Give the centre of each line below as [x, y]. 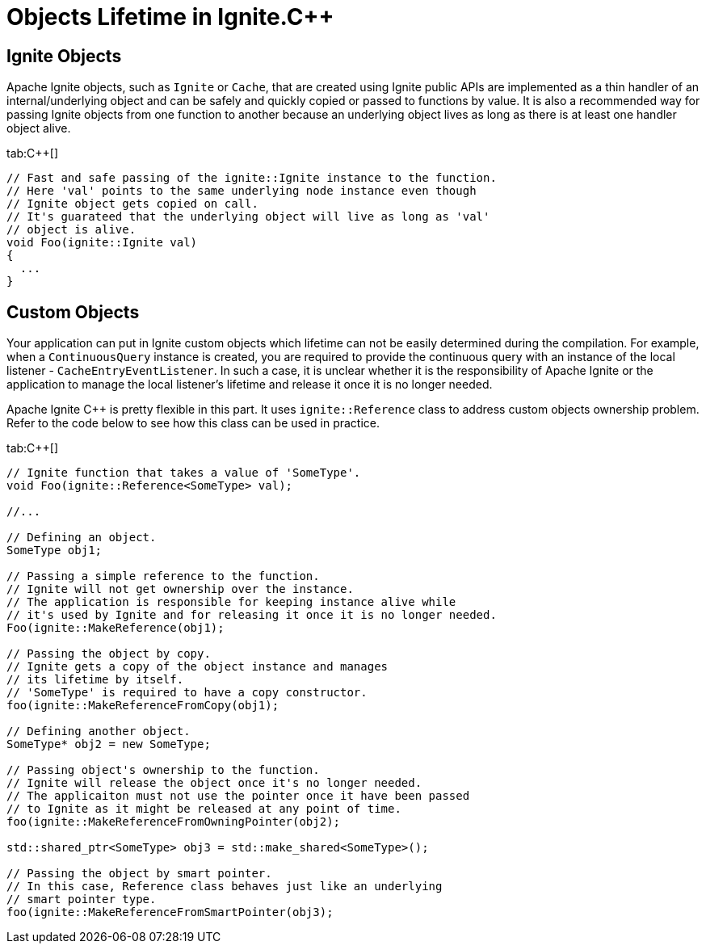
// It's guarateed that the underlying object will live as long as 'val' [248, 217]
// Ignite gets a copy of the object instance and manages [198, 667]
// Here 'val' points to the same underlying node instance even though [242, 191]
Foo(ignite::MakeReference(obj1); [116, 628]
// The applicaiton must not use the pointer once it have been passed [238, 796]
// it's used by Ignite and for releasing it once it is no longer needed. [252, 615]
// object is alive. [71, 230]
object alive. [39, 128]
